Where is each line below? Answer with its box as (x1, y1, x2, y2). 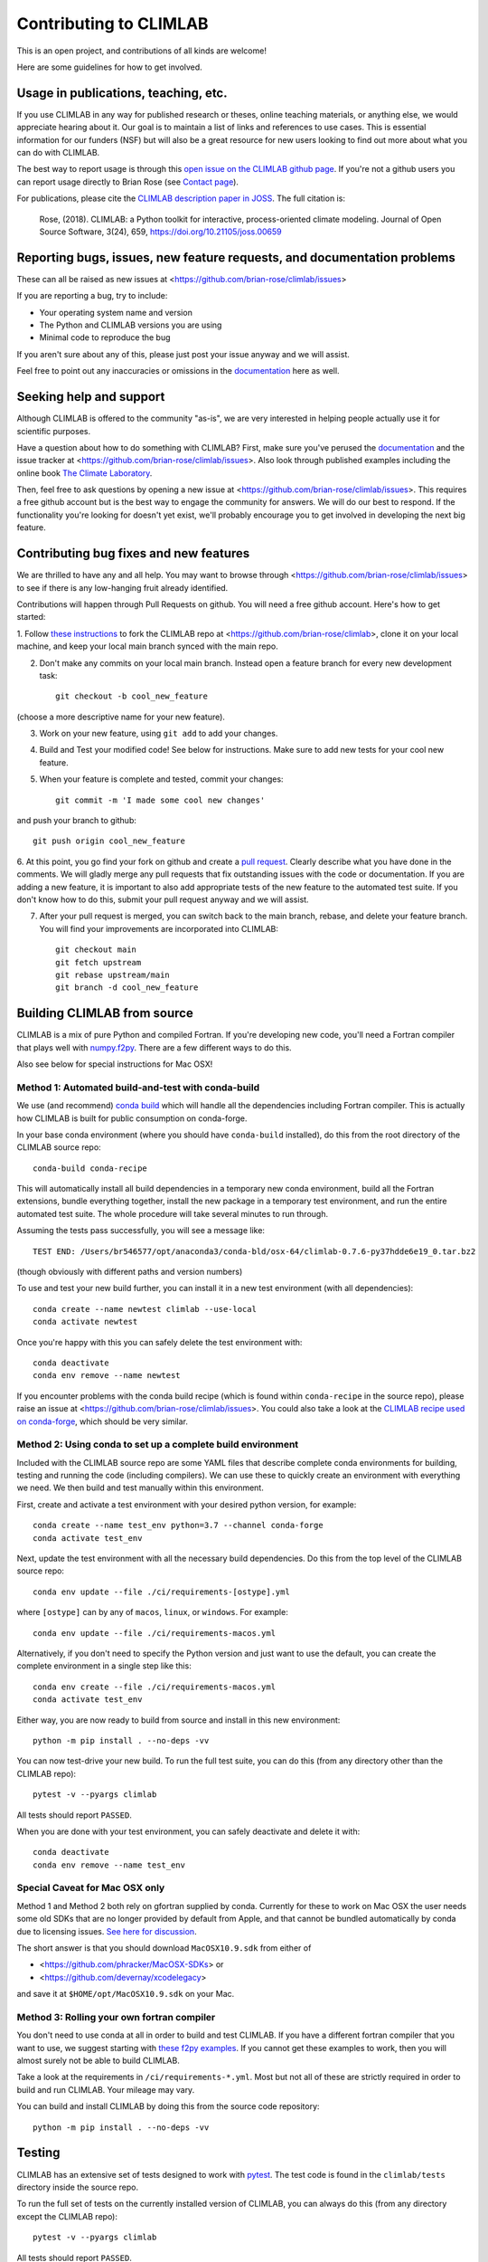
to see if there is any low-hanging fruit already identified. (16, 582, 229, 593)
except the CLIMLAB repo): (16, 2210, 117, 2221)
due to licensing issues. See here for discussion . (16, 1925, 198, 1936)
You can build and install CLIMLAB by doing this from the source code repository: (16, 2101, 320, 2112)
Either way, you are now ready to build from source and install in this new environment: (16, 1715, 341, 1725)
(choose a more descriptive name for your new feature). (16, 711, 226, 722)
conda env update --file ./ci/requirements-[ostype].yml (33, 1586, 291, 1597)
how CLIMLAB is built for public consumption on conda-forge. (16, 1113, 248, 1124)
